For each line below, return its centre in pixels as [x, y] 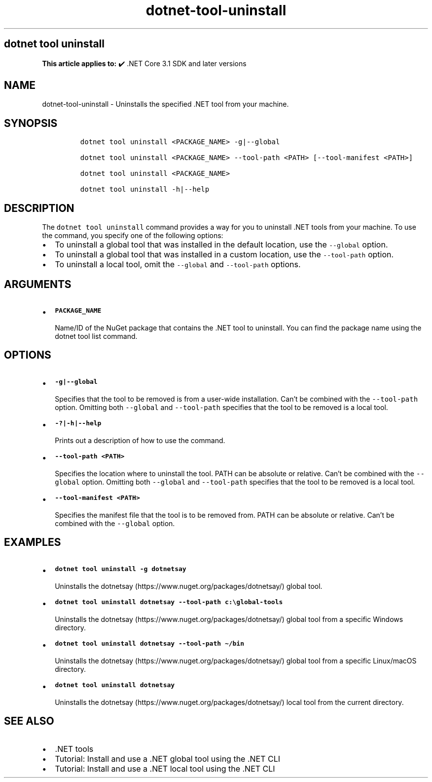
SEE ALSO [29, 721]
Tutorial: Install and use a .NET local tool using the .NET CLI [165, 768]
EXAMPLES [33, 542]
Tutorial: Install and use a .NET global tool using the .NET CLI [168, 759]
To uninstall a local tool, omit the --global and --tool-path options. [178, 265]
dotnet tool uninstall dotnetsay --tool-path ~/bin [150, 643]
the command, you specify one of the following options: [133, 236]
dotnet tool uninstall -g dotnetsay [121, 569]
